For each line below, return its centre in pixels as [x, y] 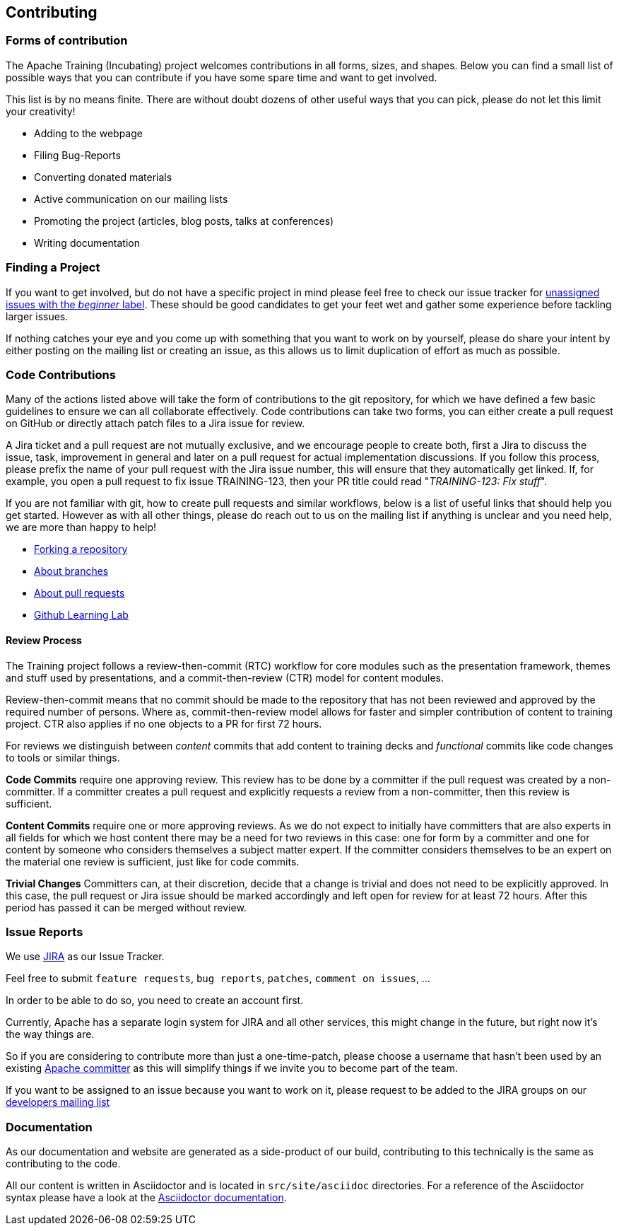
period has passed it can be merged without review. [126, 907]
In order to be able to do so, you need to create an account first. [155, 1000]
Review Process [44, 640]
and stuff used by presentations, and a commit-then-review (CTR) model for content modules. [225, 677]
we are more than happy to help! [81, 527]
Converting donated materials [103, 177]
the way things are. [50, 1034]
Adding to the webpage [88, 133]
